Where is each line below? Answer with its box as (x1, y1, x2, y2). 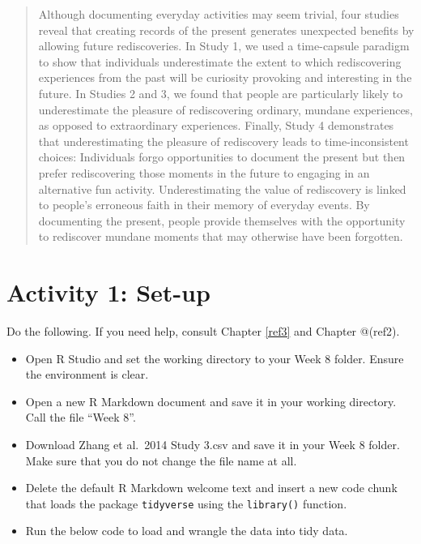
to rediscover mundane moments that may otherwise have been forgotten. (38, 228, 403, 245)
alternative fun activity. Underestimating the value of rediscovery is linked (38, 180, 406, 197)
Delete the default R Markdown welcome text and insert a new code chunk (25, 479, 398, 496)
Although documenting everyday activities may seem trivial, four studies (38, 6, 399, 22)
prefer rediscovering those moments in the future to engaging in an (38, 164, 370, 181)
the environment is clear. (25, 366, 149, 383)
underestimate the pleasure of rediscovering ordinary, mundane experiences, (38, 101, 414, 118)
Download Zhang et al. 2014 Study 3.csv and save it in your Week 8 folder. (25, 436, 400, 452)
